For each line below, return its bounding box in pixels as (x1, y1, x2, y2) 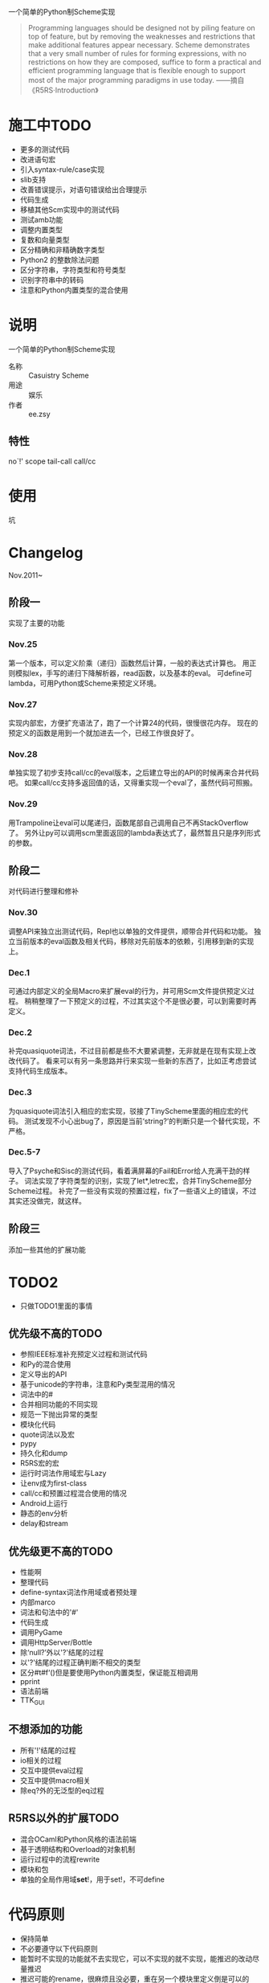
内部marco (19, 1597, 56, 1607)
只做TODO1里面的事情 (19, 1301, 93, 1310)
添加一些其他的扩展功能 (8, 1245, 86, 1254)
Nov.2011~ (8, 570, 43, 580)
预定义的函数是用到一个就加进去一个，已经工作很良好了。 (8, 728, 198, 738)
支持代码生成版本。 (8, 1066, 72, 1076)
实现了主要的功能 (8, 618, 65, 628)
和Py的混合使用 (19, 1359, 71, 1369)
